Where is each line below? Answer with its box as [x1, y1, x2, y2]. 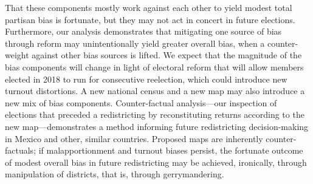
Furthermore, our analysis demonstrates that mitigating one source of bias [5, 25, 282, 38]
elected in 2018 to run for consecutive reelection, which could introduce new [5, 72, 287, 85]
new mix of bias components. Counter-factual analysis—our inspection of [5, 96, 277, 109]
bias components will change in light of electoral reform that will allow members [5, 60, 304, 73]
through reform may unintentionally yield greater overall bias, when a [5, 36, 265, 49]
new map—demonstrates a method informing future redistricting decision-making [5, 120, 309, 132]
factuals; [5, 144, 36, 157]
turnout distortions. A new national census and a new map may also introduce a [5, 84, 305, 97]
